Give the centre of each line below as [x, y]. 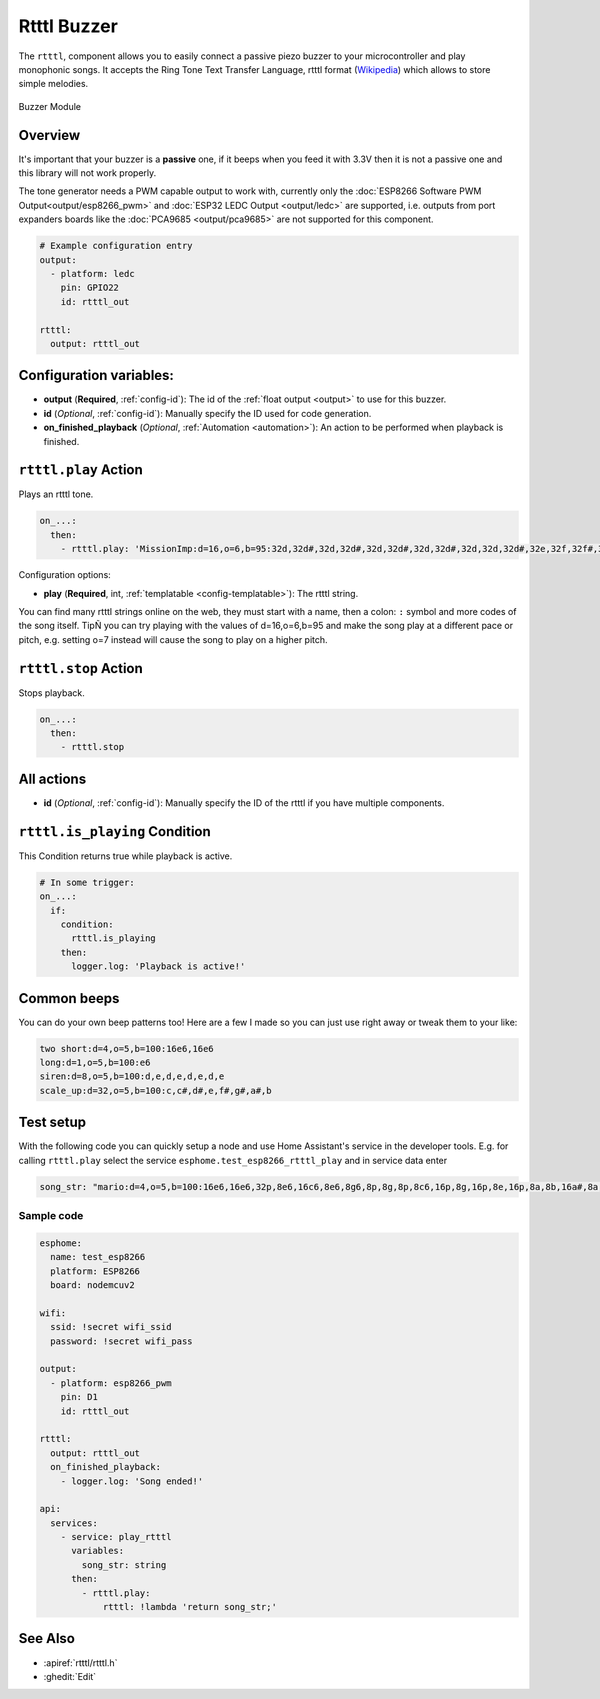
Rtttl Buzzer [68, 26]
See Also [46, 1638]
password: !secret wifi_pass [122, 1341]
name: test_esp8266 [98, 1257]
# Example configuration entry [116, 246]
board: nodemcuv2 [92, 1285]
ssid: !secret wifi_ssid [111, 1327]
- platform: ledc [92, 273]
